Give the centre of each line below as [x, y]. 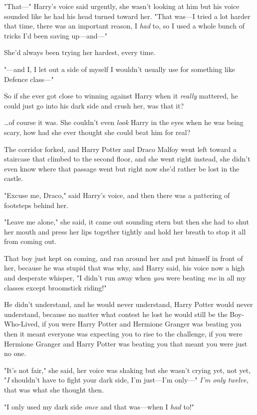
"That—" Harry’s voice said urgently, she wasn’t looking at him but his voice [122, 6]
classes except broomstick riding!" [55, 287]
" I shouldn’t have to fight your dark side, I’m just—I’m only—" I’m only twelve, [127, 380]
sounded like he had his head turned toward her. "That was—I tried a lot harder [127, 16]
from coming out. [30, 241]
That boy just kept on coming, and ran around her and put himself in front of [124, 258]
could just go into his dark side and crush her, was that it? [94, 105]
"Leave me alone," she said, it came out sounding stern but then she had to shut [127, 222]
